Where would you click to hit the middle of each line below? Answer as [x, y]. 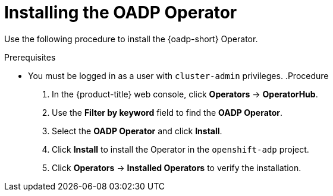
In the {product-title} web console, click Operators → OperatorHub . [185, 94]
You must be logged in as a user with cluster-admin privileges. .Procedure [178, 75]
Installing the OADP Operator [121, 12]
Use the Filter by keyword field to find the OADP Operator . [167, 112]
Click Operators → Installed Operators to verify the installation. [177, 167]
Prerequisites [30, 57]
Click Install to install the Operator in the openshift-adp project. [180, 149]
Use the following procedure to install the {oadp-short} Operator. [131, 39]
